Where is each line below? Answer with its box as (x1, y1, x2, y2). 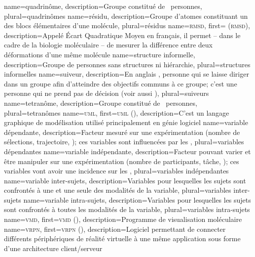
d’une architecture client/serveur (4, 243, 103, 253)
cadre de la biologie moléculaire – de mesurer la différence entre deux (4, 40, 213, 50)
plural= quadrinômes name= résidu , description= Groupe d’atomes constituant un (4, 10, 248, 21)
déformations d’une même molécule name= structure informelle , (4, 49, 195, 59)
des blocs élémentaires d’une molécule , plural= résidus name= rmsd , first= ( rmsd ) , (4, 20, 250, 31)
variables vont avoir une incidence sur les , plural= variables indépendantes (4, 166, 229, 176)
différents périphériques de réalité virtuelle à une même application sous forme (4, 233, 241, 244)
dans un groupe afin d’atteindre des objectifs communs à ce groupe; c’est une (4, 78, 237, 88)
